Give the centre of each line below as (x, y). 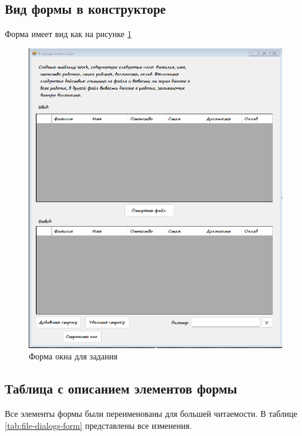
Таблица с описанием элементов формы (121, 388)
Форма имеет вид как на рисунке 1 (68, 34)
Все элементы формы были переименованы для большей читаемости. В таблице (151, 414)
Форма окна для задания (73, 356)
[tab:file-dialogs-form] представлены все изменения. (98, 425)
